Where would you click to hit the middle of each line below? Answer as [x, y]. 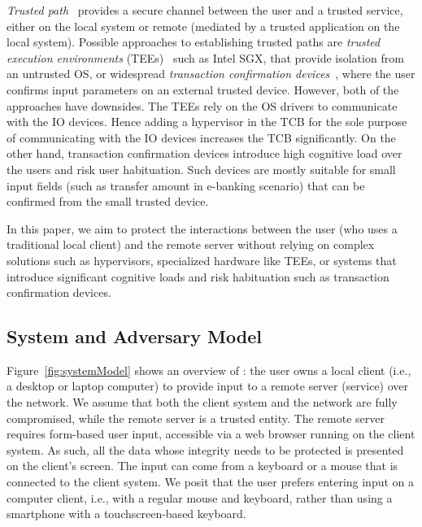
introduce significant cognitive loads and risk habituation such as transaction [198, 276]
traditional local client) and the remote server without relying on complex [191, 244]
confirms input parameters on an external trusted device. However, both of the [203, 89]
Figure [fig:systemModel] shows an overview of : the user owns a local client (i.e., [209, 370]
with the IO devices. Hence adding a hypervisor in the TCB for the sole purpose [207, 122]
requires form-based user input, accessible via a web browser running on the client [211, 434]
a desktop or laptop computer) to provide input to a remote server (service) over [208, 386]
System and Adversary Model [134, 336]
